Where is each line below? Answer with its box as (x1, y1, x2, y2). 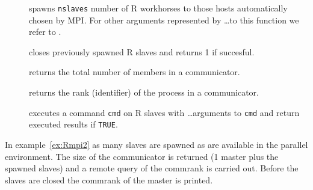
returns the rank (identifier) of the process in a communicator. (29, 86, 259, 99)
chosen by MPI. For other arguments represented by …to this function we (29, 13, 299, 26)
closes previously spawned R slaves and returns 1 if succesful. (29, 45, 255, 58)
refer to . (29, 25, 61, 38)
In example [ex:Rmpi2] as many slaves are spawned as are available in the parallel (5, 138, 308, 150)
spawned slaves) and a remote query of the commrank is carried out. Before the (5, 162, 299, 174)
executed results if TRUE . (29, 118, 118, 130)
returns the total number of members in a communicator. (29, 66, 240, 78)
